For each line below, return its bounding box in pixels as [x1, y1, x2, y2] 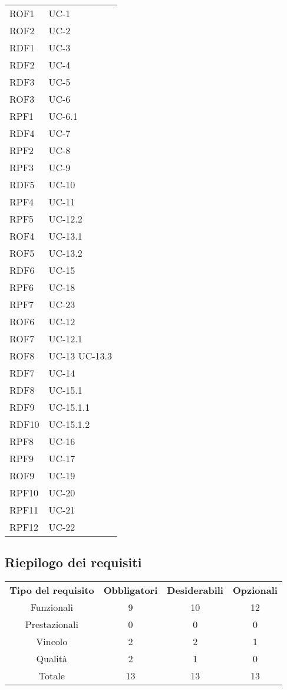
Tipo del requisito [9, 583, 94, 597]
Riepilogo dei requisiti [5, 553, 142, 571]
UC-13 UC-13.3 [48, 349, 112, 362]
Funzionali [30, 600, 73, 614]
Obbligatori [103, 583, 158, 597]
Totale [38, 669, 65, 683]
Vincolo [36, 635, 68, 649]
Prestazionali [25, 617, 78, 632]
